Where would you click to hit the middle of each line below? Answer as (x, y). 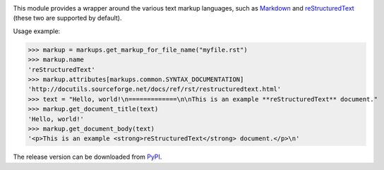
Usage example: (37, 31)
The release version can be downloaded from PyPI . (88, 157)
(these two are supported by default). (68, 18)
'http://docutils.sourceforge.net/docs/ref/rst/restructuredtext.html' (155, 89)
